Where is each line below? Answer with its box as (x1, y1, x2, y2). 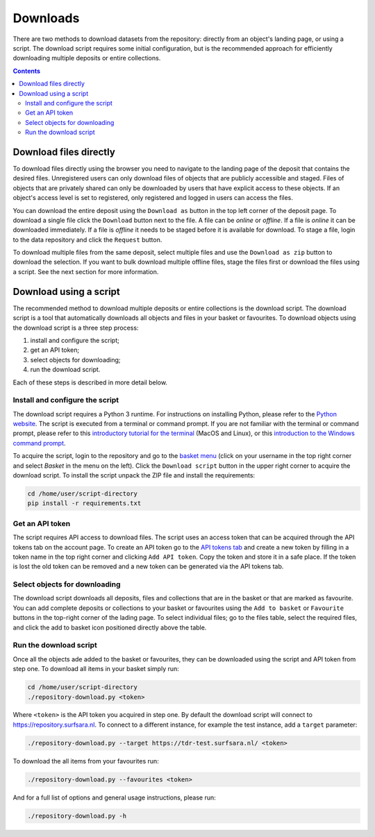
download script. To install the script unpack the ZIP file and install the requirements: (12, 471, 256, 479)
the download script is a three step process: (12, 323, 139, 332)
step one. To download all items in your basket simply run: (12, 665, 180, 673)
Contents (12, 67, 41, 75)
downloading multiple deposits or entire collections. (12, 54, 161, 62)
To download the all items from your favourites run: (12, 756, 159, 765)
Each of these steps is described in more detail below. (12, 378, 168, 387)
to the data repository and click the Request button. (12, 235, 162, 244)
